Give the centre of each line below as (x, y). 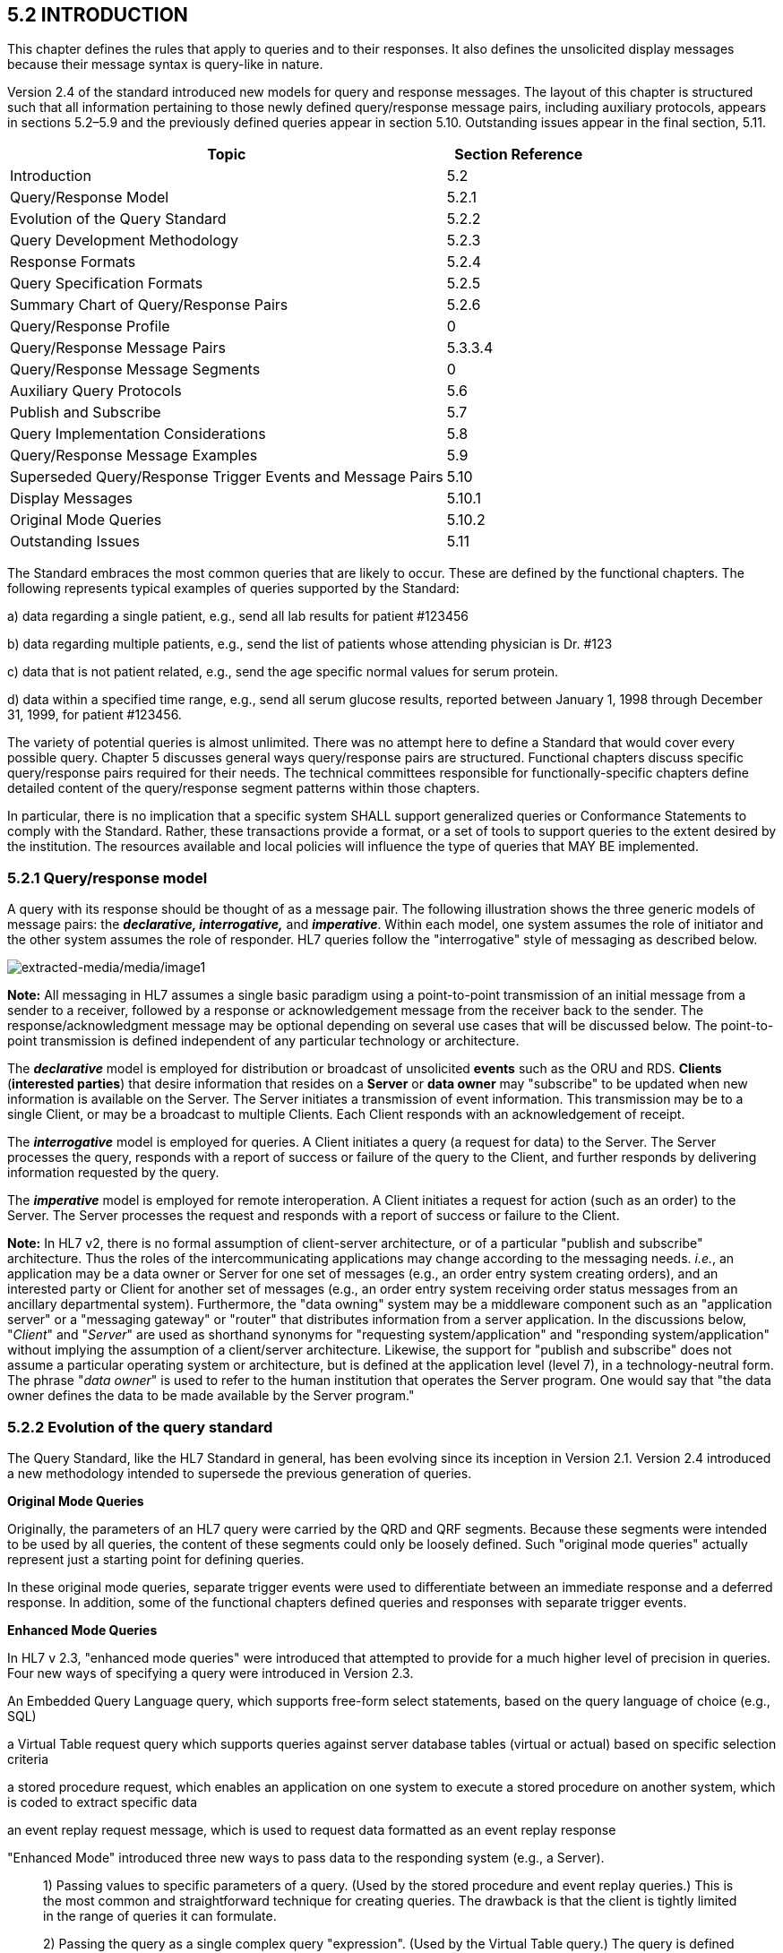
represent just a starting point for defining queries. (156, 1559)
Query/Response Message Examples (134, 456)
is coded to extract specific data (103, 1802)
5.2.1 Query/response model (108, 878)
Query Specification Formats (107, 284)
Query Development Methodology (124, 241)
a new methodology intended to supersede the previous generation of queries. (240, 1473)
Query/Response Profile (90, 327)
